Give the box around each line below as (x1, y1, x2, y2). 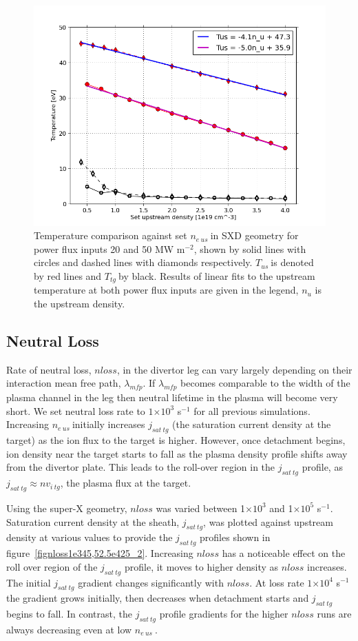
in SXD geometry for (210, 228, 299, 243)
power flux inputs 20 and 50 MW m (34, 241, 185, 256)
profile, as (302, 460, 343, 474)
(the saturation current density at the (172, 417, 331, 431)
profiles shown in (200, 530, 271, 545)
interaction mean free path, (6, 376, 121, 390)
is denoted (271, 255, 314, 269)
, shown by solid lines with (193, 241, 306, 256)
